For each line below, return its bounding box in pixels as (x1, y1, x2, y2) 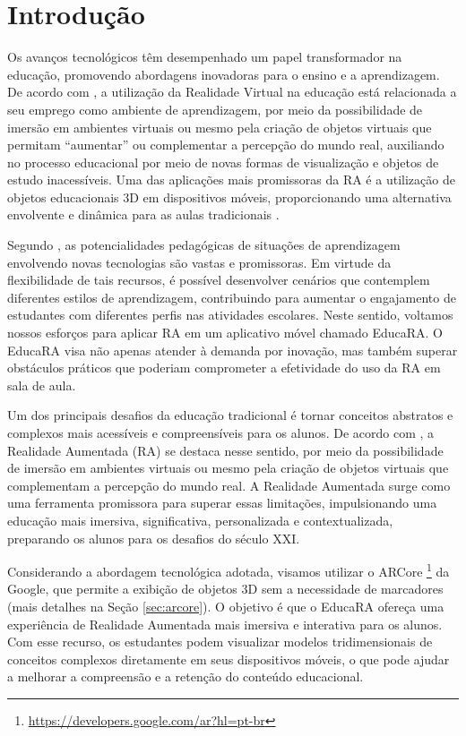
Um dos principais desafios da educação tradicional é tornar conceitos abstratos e (7, 406, 453, 424)
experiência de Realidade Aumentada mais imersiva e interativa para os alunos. (7, 614, 443, 633)
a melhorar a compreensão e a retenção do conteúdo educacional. (7, 667, 364, 686)
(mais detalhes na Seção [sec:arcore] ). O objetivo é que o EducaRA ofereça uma (7, 597, 444, 615)
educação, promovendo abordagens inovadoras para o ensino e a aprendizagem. (7, 64, 440, 83)
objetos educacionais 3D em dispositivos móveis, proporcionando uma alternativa (7, 187, 452, 206)
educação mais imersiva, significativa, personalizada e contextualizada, (7, 510, 393, 529)
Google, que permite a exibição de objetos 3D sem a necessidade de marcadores (7, 579, 444, 598)
